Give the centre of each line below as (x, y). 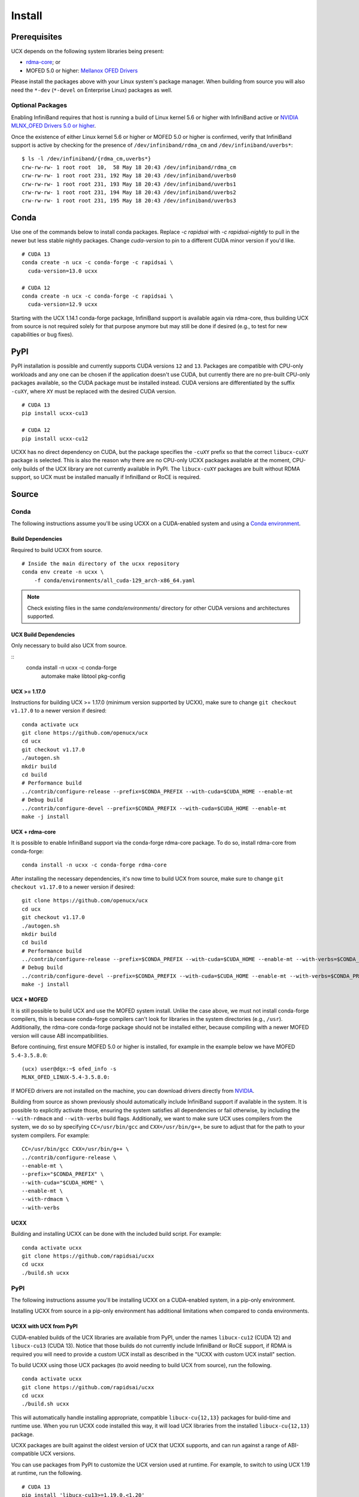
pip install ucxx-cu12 (55, 438)
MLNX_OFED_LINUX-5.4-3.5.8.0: (66, 1077)
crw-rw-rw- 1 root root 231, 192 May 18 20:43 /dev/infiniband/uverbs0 (129, 176)
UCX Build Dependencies (43, 634)
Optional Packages (39, 105)
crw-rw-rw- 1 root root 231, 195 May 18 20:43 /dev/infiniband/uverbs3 (129, 201)
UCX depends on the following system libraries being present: (88, 51)
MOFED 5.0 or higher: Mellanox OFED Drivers (82, 70)
